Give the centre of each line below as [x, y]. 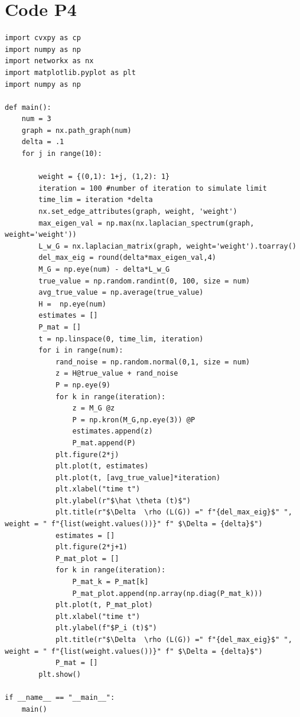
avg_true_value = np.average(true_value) [121, 293]
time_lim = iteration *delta [96, 200]
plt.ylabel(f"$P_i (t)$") [106, 628]
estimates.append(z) [112, 431]
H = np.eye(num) [72, 304]
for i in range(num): [81, 351]
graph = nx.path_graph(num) [76, 130]
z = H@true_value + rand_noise [117, 374]
